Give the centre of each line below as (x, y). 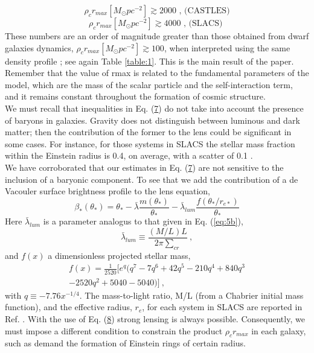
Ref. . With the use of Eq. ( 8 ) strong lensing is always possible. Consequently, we (155, 319)
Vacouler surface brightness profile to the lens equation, (108, 191)
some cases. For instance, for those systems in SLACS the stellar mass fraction (150, 143)
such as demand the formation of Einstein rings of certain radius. (125, 343)
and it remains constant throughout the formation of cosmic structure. (135, 96)
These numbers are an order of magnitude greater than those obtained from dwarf (157, 36)
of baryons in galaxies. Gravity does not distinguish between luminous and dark (152, 120)
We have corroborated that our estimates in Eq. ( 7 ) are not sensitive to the (144, 167)
